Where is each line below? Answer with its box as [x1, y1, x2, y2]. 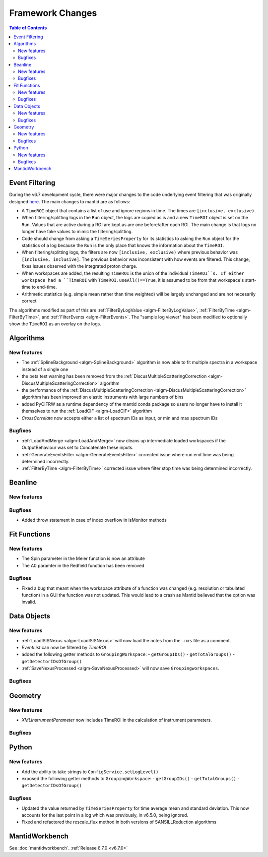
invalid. [21, 599, 37, 605]
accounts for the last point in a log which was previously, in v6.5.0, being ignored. [21, 812, 189, 818]
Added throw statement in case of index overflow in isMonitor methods [21, 517, 167, 523]
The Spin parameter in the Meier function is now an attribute [21, 555, 145, 561]
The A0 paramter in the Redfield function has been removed [21, 562, 145, 568]
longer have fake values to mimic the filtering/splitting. [21, 229, 133, 235]
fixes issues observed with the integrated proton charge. [21, 263, 137, 269]
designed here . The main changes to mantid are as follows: [9, 198, 131, 204]
